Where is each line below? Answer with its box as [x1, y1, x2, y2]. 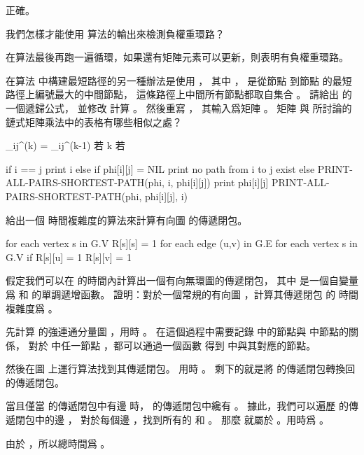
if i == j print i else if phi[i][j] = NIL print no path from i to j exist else [6, 161, 315, 176]
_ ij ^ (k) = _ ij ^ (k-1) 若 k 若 [6, 138, 125, 153]
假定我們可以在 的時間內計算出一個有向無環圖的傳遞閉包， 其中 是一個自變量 [6, 273, 358, 288]
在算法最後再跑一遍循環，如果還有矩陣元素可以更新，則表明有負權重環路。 [6, 50, 349, 64]
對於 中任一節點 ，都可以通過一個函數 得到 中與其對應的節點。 [28, 337, 316, 352]
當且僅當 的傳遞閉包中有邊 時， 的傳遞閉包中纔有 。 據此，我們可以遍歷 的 [6, 398, 349, 413]
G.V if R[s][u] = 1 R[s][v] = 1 [6, 249, 132, 264]
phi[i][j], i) [144, 188, 188, 203]
